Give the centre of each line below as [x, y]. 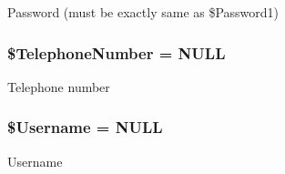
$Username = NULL [85, 127]
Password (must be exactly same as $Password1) [143, 12]
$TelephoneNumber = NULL [117, 52]
